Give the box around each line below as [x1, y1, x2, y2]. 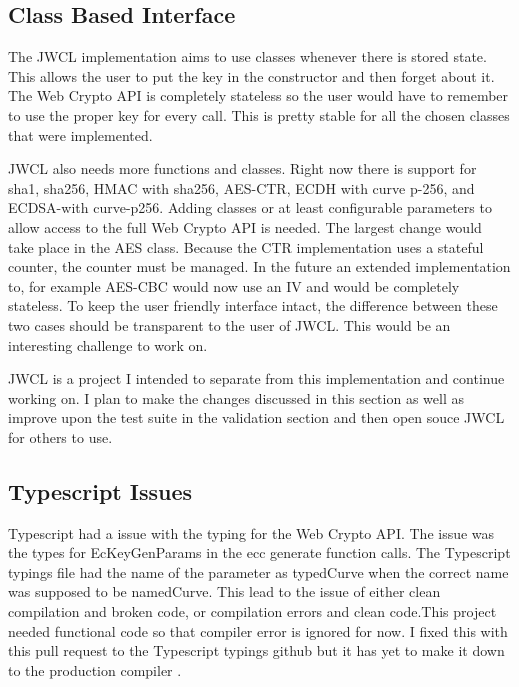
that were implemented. [8, 124, 153, 145]
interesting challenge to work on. [8, 334, 208, 355]
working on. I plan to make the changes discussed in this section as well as [8, 387, 464, 408]
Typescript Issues [8, 475, 193, 506]
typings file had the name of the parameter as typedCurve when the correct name [8, 561, 509, 582]
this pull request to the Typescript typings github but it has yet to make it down [8, 640, 505, 661]
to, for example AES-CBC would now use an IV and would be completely [8, 275, 460, 296]
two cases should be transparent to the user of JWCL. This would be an [8, 314, 451, 335]
